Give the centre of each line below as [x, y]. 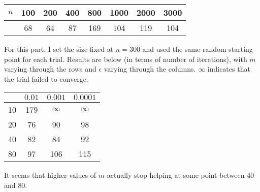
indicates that [229, 69]
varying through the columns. [150, 69]
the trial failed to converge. [46, 78]
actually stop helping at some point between [176, 175]
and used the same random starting [198, 49]
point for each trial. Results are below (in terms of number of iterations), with [126, 59]
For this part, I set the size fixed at [59, 49]
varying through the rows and [50, 69]
